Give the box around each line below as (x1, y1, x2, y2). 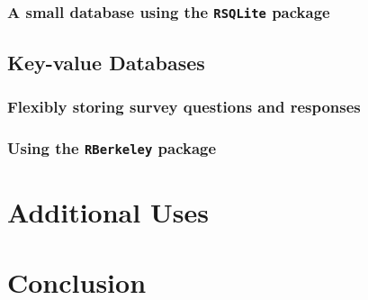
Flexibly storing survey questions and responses (7, 95, 361, 118)
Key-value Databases (7, 48, 205, 76)
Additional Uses (7, 193, 209, 230)
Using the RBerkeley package (7, 136, 217, 159)
